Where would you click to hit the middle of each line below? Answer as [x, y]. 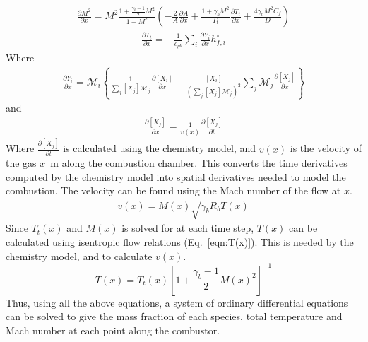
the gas [21, 163]
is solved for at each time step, [188, 228]
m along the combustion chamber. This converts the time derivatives [199, 163]
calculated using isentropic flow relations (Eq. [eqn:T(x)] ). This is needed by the [180, 241]
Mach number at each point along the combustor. [113, 330]
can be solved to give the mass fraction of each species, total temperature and [174, 316]
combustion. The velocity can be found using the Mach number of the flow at [173, 190]
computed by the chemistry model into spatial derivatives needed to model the [176, 176]
